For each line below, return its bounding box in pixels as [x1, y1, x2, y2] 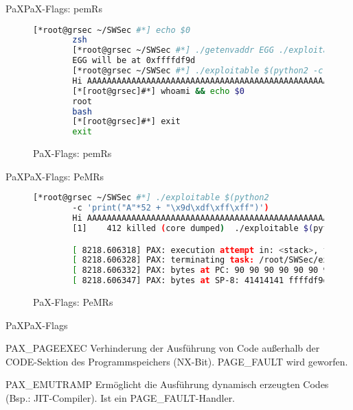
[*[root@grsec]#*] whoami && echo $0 [72, 86, 244, 96]
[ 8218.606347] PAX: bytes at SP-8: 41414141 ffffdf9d [72, 276, 328, 286]
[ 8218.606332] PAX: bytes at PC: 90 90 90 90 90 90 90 [72, 265, 333, 276]
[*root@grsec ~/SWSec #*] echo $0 [33, 25, 191, 35]
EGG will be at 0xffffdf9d [72, 56, 196, 66]
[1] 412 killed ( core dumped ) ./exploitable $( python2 [72, 224, 348, 234]
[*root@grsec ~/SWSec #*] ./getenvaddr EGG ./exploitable [72, 45, 343, 56]
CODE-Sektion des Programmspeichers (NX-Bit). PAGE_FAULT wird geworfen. [5, 354, 348, 368]
